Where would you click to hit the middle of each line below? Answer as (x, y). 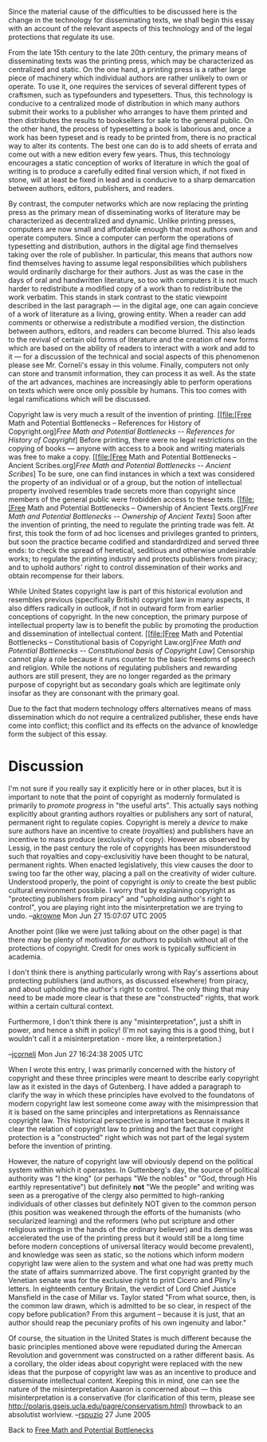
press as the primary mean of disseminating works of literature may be (124, 212)
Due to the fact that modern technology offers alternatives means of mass (130, 709)
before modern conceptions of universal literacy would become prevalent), (131, 1246)
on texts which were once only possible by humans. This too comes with (128, 390)
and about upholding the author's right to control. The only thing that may (129, 989)
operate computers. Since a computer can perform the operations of (121, 238)
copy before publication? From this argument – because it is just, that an (127, 1314)
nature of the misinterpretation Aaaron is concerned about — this (115, 1388)
